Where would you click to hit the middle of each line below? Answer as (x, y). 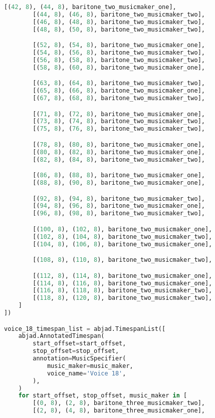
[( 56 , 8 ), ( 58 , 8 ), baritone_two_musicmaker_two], (119, 60)
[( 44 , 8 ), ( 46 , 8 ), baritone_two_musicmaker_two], (119, 14)
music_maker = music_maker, (90, 366)
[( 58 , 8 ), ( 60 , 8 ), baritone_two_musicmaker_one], (119, 67)
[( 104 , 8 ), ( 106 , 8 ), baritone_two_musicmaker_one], (123, 244)
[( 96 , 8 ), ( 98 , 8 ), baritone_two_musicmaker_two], (119, 214)
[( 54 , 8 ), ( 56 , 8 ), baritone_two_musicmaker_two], (119, 53)
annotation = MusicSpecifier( (79, 359)
